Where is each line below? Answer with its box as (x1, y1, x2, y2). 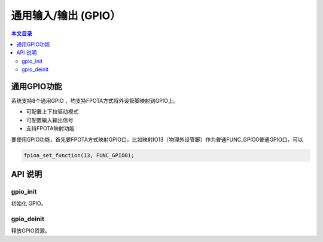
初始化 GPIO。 (11, 200, 47, 207)
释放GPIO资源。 (11, 227, 50, 234)
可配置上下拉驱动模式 (26, 108, 79, 115)
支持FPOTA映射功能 (26, 125, 75, 132)
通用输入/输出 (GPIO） (11, 9, 121, 22)
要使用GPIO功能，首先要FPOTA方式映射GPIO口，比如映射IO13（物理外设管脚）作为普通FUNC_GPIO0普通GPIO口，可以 (11, 136, 303, 143)
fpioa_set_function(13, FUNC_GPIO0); (23, 152, 135, 158)
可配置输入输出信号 (26, 117, 74, 124)
